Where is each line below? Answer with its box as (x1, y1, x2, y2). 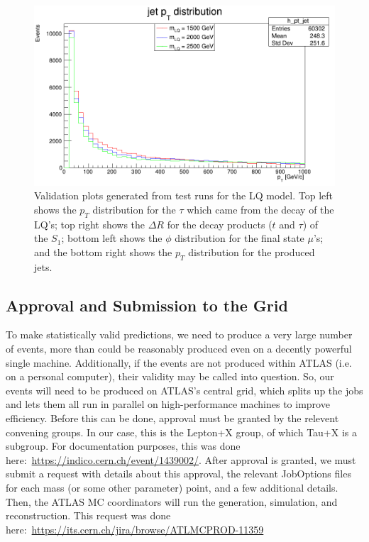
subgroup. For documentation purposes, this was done (6, 438, 241, 453)
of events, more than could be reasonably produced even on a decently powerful (6, 341, 352, 356)
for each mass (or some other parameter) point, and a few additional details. (6, 480, 338, 494)
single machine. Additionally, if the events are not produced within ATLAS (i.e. (6, 355, 352, 370)
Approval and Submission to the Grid (6, 294, 288, 316)
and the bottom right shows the (34, 244, 172, 259)
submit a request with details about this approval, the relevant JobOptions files (6, 466, 351, 481)
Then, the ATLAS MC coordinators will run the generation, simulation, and (6, 494, 338, 509)
